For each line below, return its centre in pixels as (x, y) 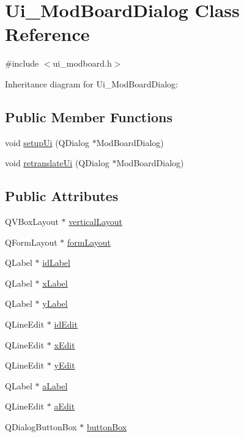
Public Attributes (62, 196)
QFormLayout (31, 242)
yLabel (55, 303)
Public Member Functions (89, 116)
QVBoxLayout (32, 222)
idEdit (66, 324)
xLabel (55, 283)
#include (22, 63)
